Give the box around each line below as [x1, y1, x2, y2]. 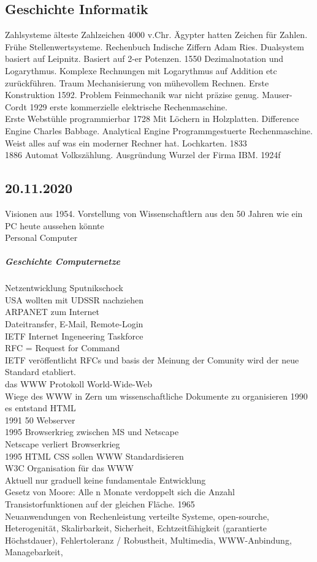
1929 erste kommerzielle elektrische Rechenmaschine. [29, 100, 227, 113]
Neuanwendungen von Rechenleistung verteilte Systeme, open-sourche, [5, 509, 269, 522]
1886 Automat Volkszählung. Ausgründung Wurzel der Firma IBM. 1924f [5, 148, 281, 161]
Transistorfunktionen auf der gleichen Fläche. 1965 [5, 497, 195, 510]
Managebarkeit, [5, 545, 63, 558]
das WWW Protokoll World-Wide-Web [5, 378, 152, 390]
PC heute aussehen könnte [5, 219, 104, 232]
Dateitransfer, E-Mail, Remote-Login [5, 317, 143, 330]
